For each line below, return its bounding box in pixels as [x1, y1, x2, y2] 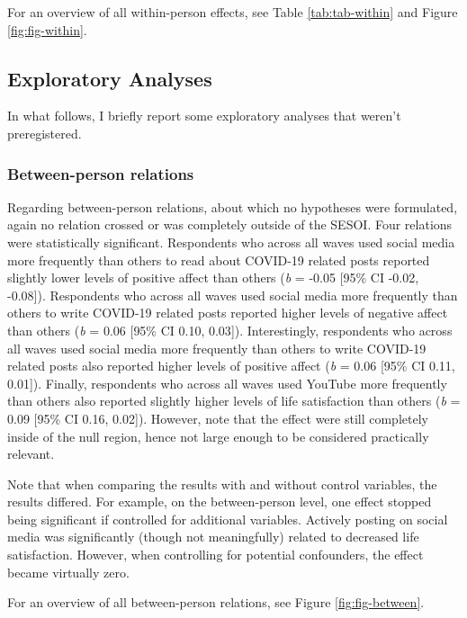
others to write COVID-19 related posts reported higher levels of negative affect [7, 303, 448, 322]
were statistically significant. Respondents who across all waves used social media [7, 232, 455, 251]
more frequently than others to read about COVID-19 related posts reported [7, 250, 430, 269]
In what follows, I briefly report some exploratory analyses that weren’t [7, 106, 401, 125]
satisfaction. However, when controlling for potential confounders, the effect [7, 545, 424, 564]
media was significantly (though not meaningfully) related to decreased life [7, 527, 419, 546]
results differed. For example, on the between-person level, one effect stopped [7, 492, 432, 511]
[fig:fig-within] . [7, 20, 87, 39]
